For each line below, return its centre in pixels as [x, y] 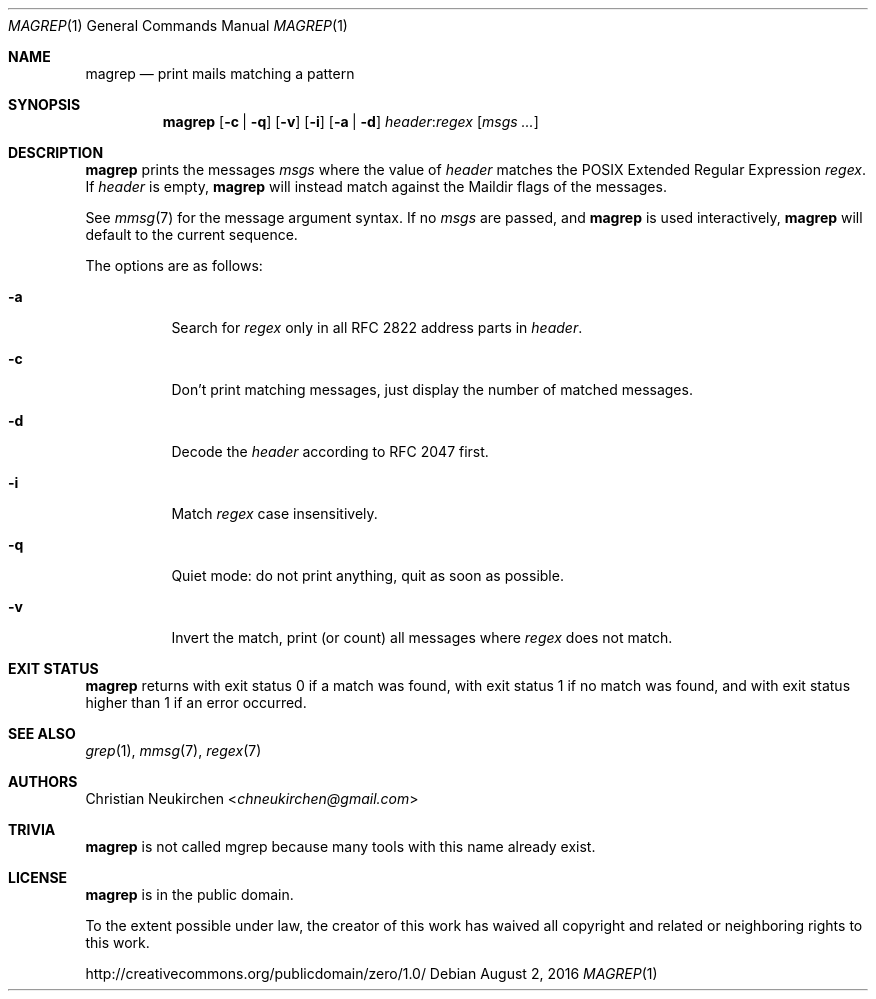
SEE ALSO [42, 733]
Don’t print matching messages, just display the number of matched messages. [432, 389]
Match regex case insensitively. [274, 513]
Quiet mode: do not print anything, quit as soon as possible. [367, 575]
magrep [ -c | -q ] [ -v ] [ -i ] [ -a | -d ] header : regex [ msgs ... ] [350, 121]
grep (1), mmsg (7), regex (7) [173, 750]
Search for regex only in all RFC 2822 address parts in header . [377, 327]
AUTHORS [43, 781]
